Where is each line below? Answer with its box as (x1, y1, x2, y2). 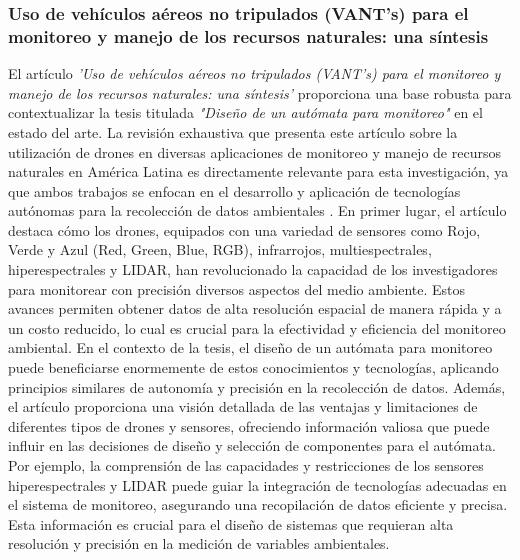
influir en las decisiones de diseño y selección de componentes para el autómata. (8, 435, 496, 456)
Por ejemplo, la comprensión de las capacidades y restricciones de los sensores (8, 455, 484, 476)
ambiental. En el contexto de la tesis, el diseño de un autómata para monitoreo (8, 337, 493, 358)
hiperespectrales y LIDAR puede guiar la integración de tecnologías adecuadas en (8, 474, 507, 495)
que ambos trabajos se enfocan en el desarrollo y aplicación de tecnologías (8, 180, 461, 201)
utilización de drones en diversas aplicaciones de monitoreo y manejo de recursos (8, 141, 501, 162)
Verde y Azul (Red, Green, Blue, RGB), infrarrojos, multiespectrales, (8, 239, 432, 260)
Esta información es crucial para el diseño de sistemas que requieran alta (8, 513, 454, 534)
